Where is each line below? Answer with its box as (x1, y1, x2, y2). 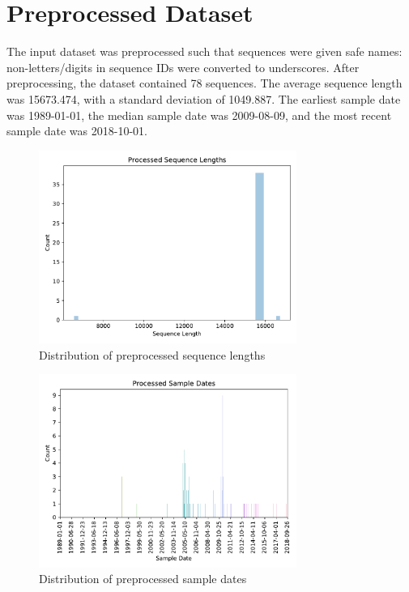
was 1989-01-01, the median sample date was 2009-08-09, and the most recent (6, 106, 392, 123)
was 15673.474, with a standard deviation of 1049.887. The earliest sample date (6, 90, 401, 107)
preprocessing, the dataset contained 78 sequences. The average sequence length (6, 75, 403, 92)
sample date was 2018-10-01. (6, 122, 147, 139)
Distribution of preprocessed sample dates (39, 570, 247, 587)
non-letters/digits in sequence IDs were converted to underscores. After (6, 58, 360, 75)
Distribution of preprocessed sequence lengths (39, 346, 266, 363)
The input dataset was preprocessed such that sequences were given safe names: (6, 43, 403, 60)
